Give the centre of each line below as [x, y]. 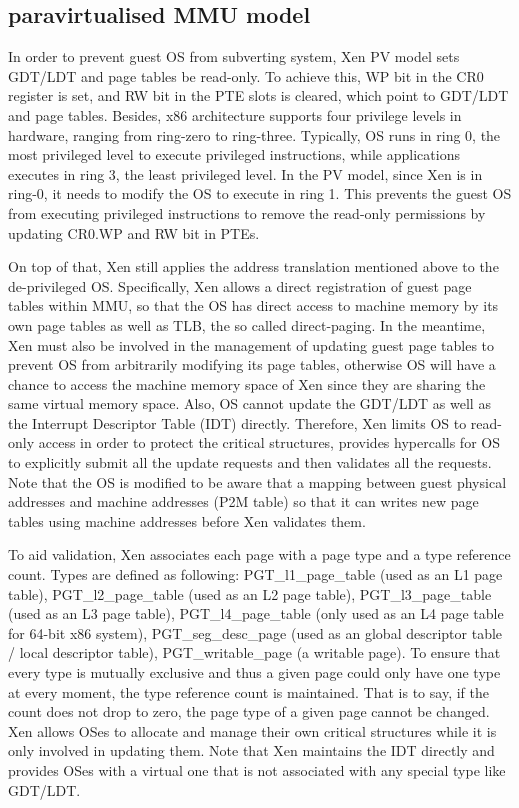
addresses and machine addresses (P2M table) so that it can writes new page [243, 501]
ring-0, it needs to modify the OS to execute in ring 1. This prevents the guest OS [260, 193]
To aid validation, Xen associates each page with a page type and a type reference [259, 554]
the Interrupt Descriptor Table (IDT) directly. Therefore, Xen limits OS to [237, 422]
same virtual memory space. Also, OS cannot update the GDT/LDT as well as [249, 403]
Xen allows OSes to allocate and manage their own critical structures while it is [252, 730]
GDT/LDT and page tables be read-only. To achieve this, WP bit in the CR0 [246, 75]
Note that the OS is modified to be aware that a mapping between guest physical [257, 481]
